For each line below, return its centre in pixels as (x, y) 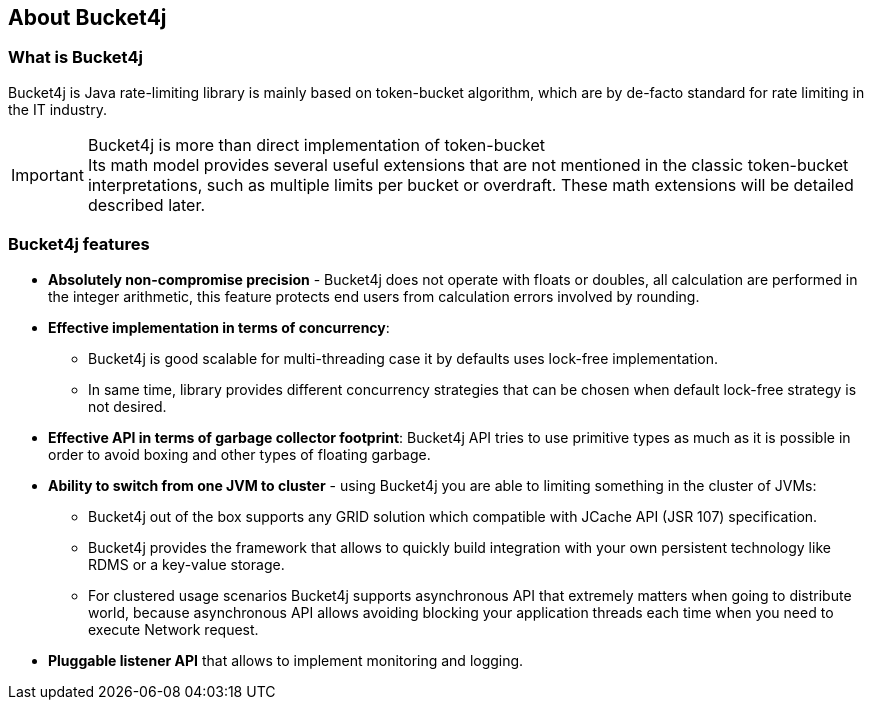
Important (47, 174)
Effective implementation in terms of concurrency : (219, 327)
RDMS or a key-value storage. (186, 564)
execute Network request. (173, 629)
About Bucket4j (87, 17)
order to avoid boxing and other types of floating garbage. (239, 454)
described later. (146, 204)
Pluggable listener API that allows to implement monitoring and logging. (286, 660)
